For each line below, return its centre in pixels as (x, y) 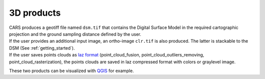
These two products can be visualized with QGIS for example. (72, 71)
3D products (35, 13)
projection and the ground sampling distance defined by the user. (75, 34)
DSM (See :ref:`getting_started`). (42, 48)
